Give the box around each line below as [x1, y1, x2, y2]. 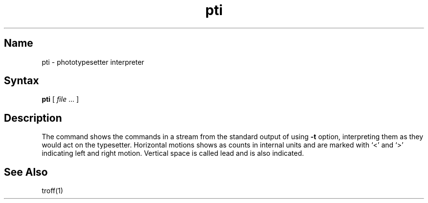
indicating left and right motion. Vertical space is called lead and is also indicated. [42, 149, 304, 158]
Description [4, 111, 62, 124]
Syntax [4, 74, 39, 87]
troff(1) [42, 186, 64, 195]
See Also [4, 166, 48, 178]
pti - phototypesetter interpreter [42, 57, 145, 66]
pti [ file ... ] [42, 95, 79, 104]
